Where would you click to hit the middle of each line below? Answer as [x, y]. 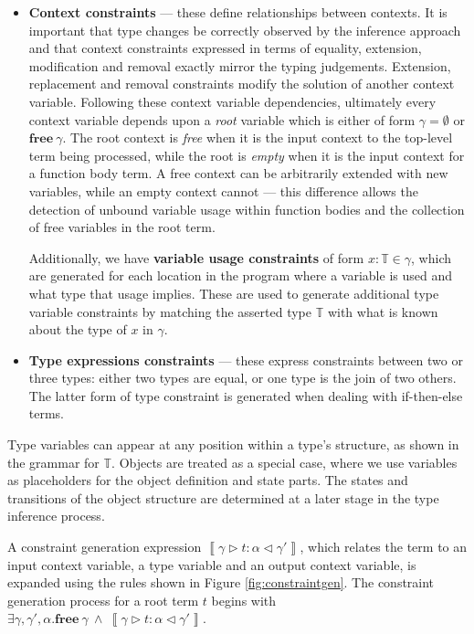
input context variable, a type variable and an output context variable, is [212, 564]
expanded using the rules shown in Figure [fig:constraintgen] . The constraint [221, 582]
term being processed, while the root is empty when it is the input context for [247, 155]
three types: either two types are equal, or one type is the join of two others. [242, 378]
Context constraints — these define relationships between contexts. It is [238, 12]
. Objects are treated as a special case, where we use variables [284, 462]
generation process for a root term [103, 600]
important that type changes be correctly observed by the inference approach [245, 30]
